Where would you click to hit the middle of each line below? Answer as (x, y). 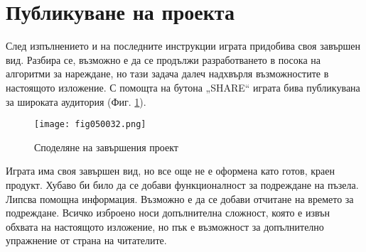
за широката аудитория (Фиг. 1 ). (76, 101)
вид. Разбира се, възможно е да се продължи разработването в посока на (163, 59)
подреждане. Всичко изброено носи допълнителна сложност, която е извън (168, 213)
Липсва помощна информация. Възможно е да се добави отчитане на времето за (180, 198)
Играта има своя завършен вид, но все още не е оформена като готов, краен (170, 171)
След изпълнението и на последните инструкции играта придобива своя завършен (183, 46)
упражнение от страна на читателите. (86, 240)
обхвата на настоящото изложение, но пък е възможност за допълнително (165, 226)
